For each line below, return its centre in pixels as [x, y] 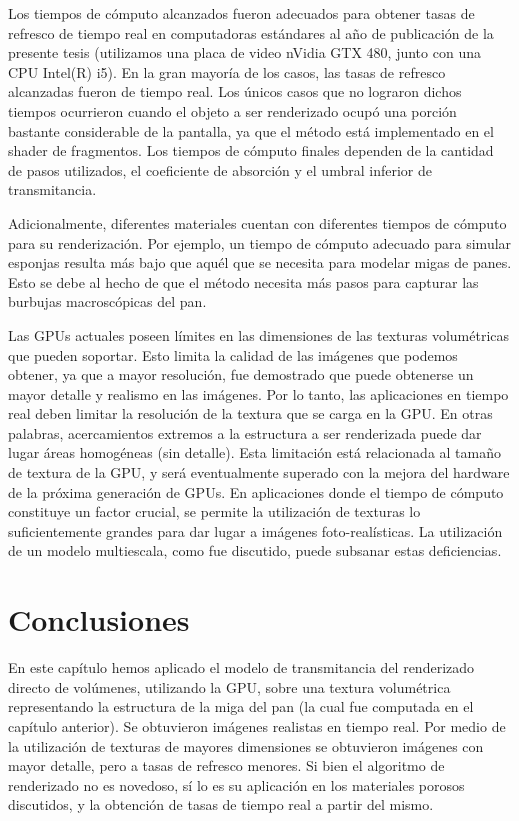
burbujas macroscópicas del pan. [107, 301]
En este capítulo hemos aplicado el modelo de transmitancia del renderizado [241, 667]
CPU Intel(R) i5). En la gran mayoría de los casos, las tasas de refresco [227, 71]
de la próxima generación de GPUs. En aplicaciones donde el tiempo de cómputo [256, 491]
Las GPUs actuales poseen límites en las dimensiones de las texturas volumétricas [259, 334]
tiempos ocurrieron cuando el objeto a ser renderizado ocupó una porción [232, 110]
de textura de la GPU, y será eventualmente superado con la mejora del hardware [259, 472]
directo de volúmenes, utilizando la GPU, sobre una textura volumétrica [229, 686]
